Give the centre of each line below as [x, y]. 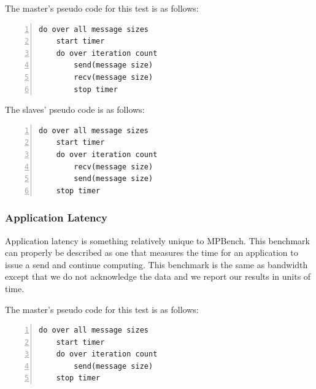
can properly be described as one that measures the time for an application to [152, 252]
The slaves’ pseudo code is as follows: [75, 110]
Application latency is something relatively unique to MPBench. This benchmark [157, 240]
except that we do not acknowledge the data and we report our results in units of [158, 276]
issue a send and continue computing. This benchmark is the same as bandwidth [156, 264]
